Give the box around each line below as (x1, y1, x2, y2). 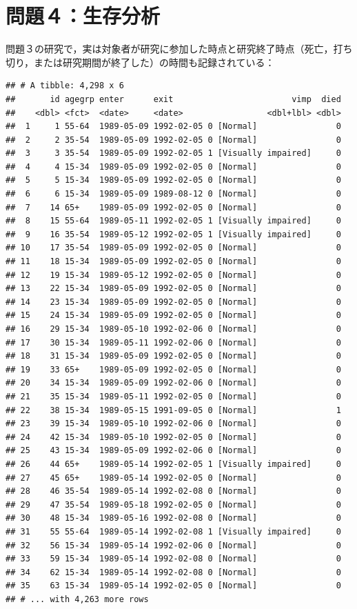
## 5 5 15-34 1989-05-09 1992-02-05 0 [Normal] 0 (6, 175, 341, 186)
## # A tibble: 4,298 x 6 (6, 81, 124, 91)
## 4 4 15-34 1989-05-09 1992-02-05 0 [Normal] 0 (6, 161, 341, 172)
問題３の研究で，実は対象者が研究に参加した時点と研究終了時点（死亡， (6, 41, 334, 56)
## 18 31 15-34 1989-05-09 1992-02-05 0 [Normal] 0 (6, 351, 341, 361)
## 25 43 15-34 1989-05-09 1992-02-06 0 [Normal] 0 (6, 446, 341, 456)
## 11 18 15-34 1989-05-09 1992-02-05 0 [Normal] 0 (6, 257, 341, 267)
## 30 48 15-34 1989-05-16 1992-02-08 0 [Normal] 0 (6, 513, 341, 523)
